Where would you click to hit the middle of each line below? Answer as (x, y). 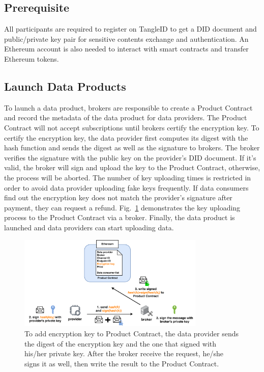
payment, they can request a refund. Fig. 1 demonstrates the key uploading (122, 207)
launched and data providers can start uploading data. (89, 227)
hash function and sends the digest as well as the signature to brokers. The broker (132, 148)
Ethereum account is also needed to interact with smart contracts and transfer (126, 49)
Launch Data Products (65, 86)
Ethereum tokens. (32, 58)
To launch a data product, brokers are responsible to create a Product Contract (128, 107)
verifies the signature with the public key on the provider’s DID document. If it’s (130, 157)
